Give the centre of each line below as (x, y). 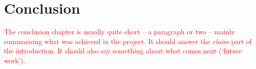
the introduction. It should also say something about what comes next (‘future (123, 51)
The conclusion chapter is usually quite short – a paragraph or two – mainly (120, 32)
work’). (15, 60)
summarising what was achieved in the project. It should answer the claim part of (128, 41)
